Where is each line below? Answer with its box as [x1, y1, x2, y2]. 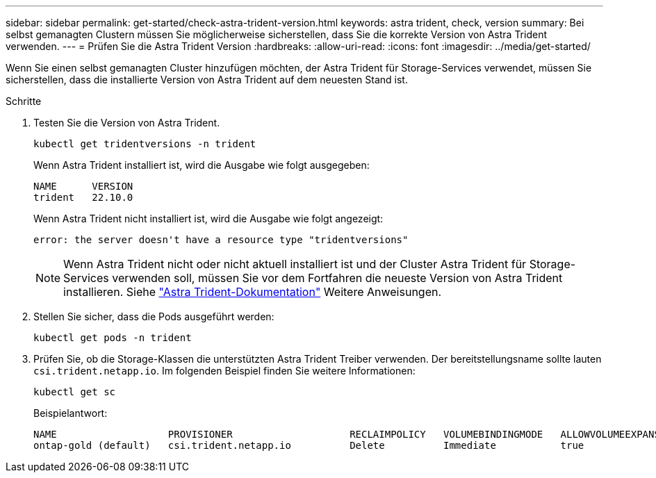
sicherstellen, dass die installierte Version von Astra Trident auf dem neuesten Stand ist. [6, 74, 408, 85]
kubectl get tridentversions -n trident [33, 138, 256, 149]
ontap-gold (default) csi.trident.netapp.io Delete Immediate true [33, 440, 584, 451]
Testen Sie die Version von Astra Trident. [33, 117, 220, 129]
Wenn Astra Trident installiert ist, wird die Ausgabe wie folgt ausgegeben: [33, 159, 370, 171]
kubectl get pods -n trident [33, 332, 192, 343]
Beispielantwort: [33, 407, 108, 419]
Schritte [6, 95, 42, 107]
